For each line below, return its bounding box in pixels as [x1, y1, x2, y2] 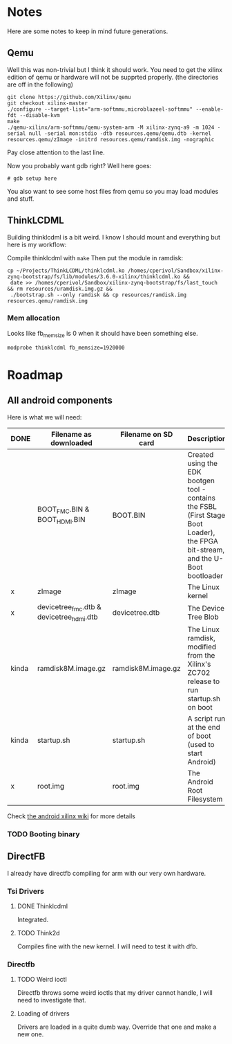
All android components [7, 395, 113, 406]
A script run [187, 714, 226, 723]
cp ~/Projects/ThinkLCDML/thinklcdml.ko [7, 267, 126, 274]
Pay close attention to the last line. [7, 148, 105, 156]
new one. [17, 1030, 44, 1038]
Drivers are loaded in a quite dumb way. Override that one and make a [17, 1023, 217, 1032]
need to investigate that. [17, 996, 86, 1005]
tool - [187, 484, 206, 494]
